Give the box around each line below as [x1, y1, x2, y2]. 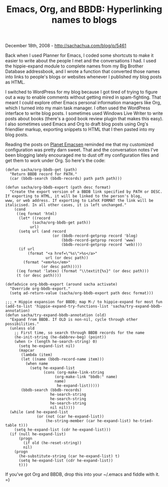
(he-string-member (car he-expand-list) [45, 419, 131, 424]
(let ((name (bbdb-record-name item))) [21, 357, 104, 362]
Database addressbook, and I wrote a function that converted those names [5, 68, 160, 75]
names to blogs [52, 14, 117, 26]
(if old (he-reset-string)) [23, 441, 82, 446]
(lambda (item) [21, 353, 53, 358]
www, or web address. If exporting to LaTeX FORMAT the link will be [5, 198, 154, 203]
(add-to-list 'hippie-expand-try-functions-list [5, 304, 109, 309]
